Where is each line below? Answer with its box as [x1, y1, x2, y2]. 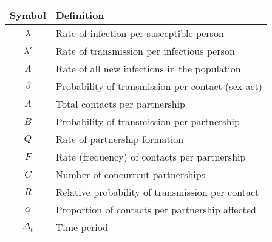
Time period [55, 220, 109, 234]
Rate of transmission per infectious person [55, 44, 235, 58]
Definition [55, 8, 104, 22]
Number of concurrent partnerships [55, 167, 206, 181]
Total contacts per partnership [55, 97, 186, 111]
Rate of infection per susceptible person [55, 26, 224, 40]
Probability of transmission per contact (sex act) [55, 79, 263, 93]
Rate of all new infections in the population [55, 61, 241, 75]
